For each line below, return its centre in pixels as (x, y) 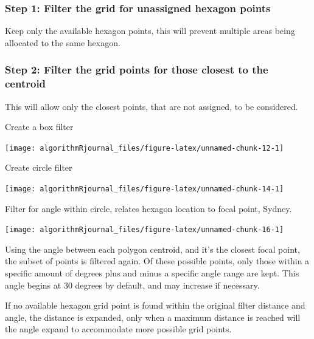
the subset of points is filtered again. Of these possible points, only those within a (157, 261)
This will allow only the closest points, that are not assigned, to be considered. (152, 106)
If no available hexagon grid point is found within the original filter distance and (155, 305)
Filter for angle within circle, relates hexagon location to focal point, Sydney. (148, 208)
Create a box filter (39, 127)
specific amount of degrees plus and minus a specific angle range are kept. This (152, 273)
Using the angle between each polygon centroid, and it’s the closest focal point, (152, 249)
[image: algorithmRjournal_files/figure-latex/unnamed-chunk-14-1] (145, 189)
